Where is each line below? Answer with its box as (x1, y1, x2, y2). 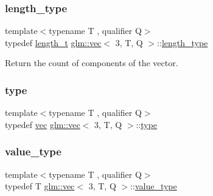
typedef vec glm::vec (5, 118, 80, 130)
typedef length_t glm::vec (5, 36, 102, 49)
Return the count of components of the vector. (5, 56, 178, 69)
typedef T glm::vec (5, 180, 75, 192)
